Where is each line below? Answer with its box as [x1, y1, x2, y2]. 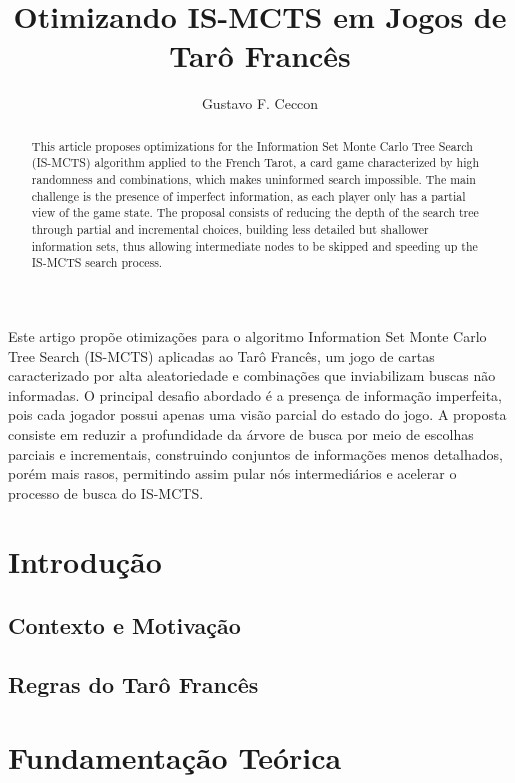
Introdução [8, 541, 162, 582]
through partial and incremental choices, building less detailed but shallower [31, 220, 429, 237]
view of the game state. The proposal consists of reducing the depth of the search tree [31, 204, 479, 221]
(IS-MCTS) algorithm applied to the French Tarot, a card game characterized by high [31, 154, 480, 171]
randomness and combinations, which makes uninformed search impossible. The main [31, 171, 476, 188]
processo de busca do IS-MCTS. [8, 482, 204, 503]
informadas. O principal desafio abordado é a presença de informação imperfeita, [8, 384, 503, 405]
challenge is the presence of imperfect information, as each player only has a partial [31, 187, 466, 204]
